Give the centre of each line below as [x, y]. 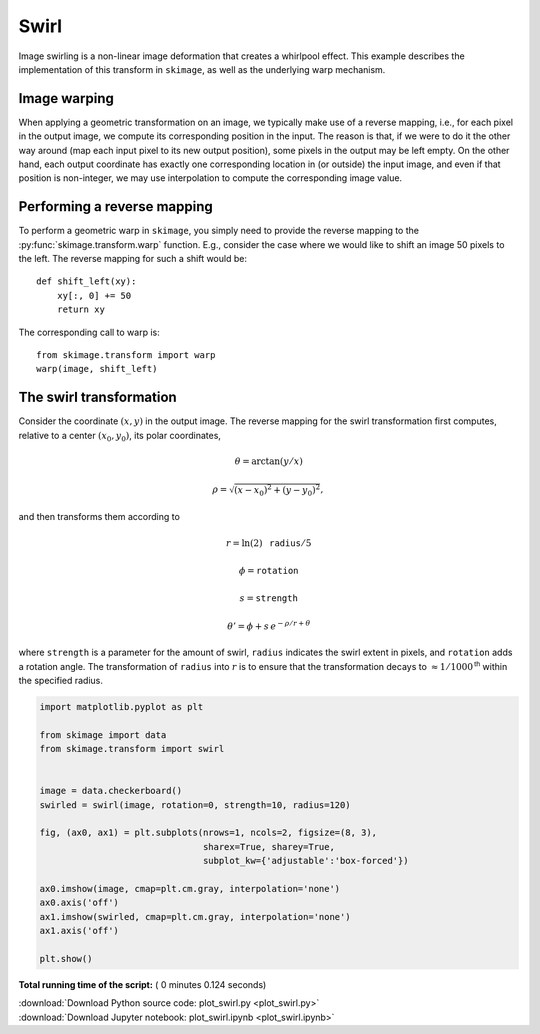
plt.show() [66, 958]
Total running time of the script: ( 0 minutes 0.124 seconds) [142, 984]
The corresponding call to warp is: [89, 332]
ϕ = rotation [268, 571]
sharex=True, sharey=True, [268, 846]
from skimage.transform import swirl [132, 749]
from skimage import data [103, 734]
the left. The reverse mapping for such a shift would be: [132, 259]
